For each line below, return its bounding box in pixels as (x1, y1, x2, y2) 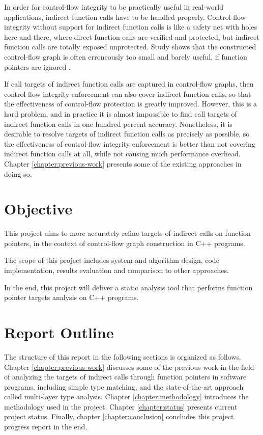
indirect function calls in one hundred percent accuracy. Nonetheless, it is (4, 118, 232, 129)
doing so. (4, 168, 32, 179)
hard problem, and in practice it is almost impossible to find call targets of (4, 108, 237, 119)
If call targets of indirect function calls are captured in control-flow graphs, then (4, 78, 254, 89)
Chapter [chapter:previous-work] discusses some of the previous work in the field (4, 361, 254, 372)
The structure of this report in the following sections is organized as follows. (4, 351, 241, 362)
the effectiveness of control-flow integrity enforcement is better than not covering (4, 138, 255, 149)
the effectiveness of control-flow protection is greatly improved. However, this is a (4, 98, 257, 109)
